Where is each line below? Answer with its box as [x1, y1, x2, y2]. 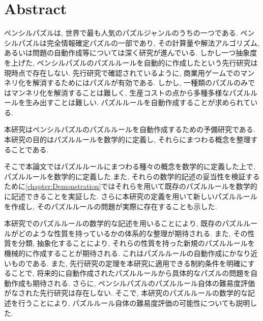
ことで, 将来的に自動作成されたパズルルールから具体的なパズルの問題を [11, 268, 251, 278]
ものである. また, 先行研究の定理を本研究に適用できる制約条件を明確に [11, 258, 248, 268]
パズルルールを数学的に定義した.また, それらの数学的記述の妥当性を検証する [4, 171, 260, 181]
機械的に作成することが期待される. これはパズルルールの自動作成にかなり [4, 248, 251, 258]
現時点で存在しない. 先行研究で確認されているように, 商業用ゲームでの [4, 67, 241, 78]
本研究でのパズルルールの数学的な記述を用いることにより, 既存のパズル [4, 218, 244, 229]
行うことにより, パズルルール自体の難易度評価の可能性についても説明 [18, 297, 250, 308]
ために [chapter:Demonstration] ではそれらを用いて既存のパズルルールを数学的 [4, 181, 257, 191]
